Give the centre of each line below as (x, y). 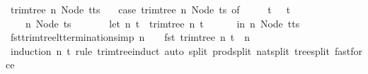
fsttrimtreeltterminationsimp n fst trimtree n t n (130, 37)
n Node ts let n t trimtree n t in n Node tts (162, 23)
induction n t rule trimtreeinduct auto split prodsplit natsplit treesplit (170, 50)
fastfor (348, 50)
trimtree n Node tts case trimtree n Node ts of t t (150, 9)
